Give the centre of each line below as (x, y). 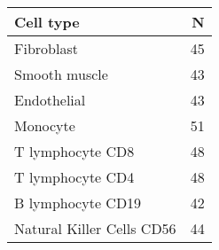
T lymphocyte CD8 (74, 151)
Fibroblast (46, 48)
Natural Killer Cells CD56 (95, 228)
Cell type (47, 22)
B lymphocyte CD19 (78, 203)
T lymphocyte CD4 (74, 177)
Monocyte (45, 125)
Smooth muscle (61, 74)
